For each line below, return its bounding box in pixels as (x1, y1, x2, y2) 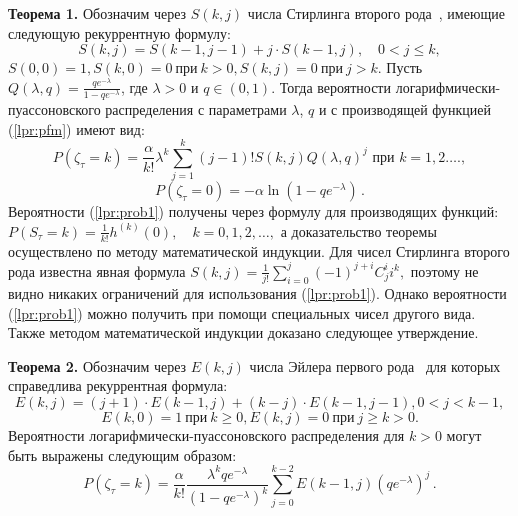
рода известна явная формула (8, 260, 186, 281)
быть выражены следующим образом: (8, 444, 237, 465)
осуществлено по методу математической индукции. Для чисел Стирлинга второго (8, 240, 510, 261)
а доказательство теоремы (280, 220, 437, 241)
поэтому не (410, 260, 479, 281)
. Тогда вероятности (271, 76, 391, 97)
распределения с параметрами (105, 98, 287, 119)
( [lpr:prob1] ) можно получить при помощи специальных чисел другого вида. (8, 302, 476, 323)
